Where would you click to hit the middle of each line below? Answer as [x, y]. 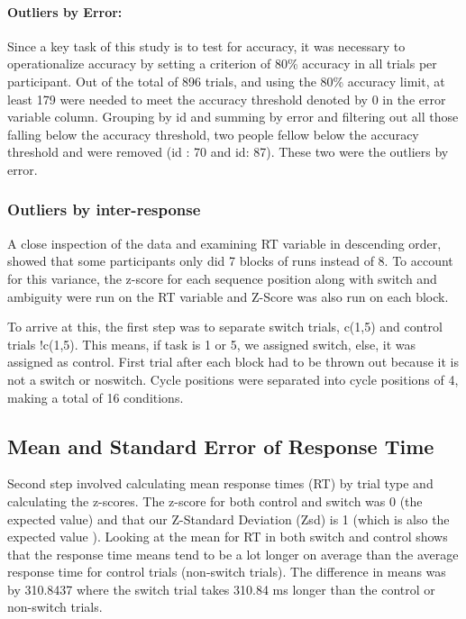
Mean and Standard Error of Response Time [221, 446]
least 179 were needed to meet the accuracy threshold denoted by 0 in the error [227, 99]
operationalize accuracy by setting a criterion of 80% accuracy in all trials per [222, 64]
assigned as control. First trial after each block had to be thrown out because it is [233, 362]
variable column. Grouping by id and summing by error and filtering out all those [233, 117]
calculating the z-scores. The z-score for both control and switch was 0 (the [215, 501]
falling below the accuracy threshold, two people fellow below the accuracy [213, 134]
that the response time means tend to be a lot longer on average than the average [233, 554]
